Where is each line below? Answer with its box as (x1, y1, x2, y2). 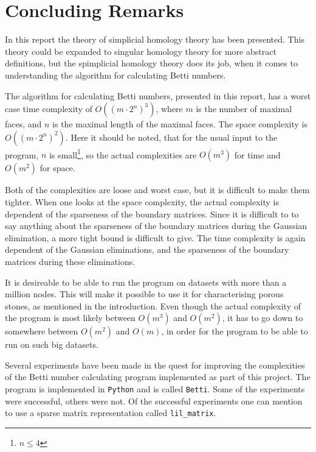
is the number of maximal (196, 102, 292, 115)
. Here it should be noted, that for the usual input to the (65, 130, 278, 143)
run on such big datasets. (5, 338, 98, 351)
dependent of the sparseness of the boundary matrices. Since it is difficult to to (5, 207, 299, 220)
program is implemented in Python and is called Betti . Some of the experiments (5, 383, 305, 395)
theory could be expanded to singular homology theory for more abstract (5, 44, 276, 57)
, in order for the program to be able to (161, 325, 308, 337)
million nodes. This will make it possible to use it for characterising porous (5, 288, 284, 300)
